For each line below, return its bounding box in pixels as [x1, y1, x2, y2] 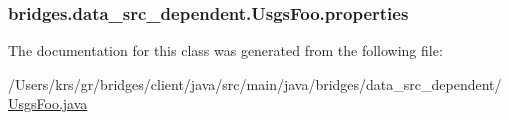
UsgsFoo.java [8, 93, 88, 114]
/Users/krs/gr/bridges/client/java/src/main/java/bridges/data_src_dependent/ [8, 73, 502, 94]
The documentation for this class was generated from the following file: [8, 40, 443, 61]
